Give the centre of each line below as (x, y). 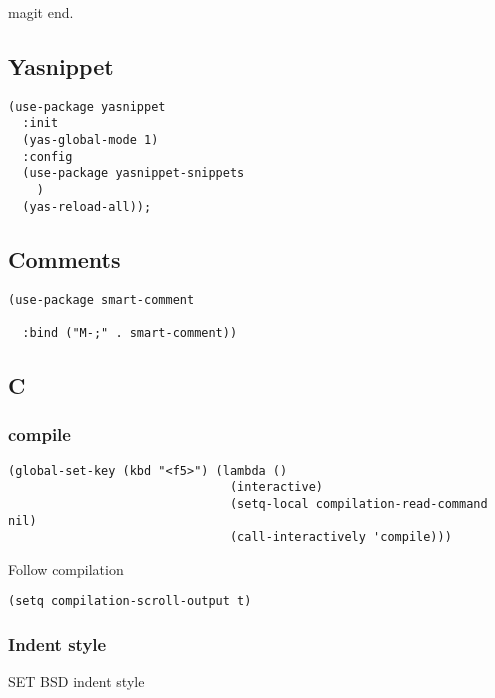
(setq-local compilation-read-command (358, 503)
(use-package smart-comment (101, 299)
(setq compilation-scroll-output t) (130, 601)
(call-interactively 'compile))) (340, 537)
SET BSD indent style (76, 681)
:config (47, 156)
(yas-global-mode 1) (90, 140)
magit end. (41, 12)
